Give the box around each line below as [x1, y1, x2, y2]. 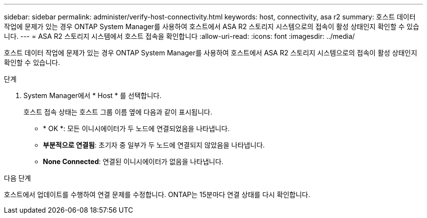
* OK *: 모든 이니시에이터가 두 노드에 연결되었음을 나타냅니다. [43, 124, 230, 133]
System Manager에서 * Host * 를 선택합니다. [23, 91, 162, 100]
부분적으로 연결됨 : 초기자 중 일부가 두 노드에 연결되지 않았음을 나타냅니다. [43, 141, 265, 149]
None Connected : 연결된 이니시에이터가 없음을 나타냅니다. [43, 157, 224, 166]
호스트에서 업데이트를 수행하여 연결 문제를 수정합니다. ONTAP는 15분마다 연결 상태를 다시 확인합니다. [4, 190, 311, 199]
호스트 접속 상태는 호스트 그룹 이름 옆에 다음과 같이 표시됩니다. [23, 108, 213, 116]
